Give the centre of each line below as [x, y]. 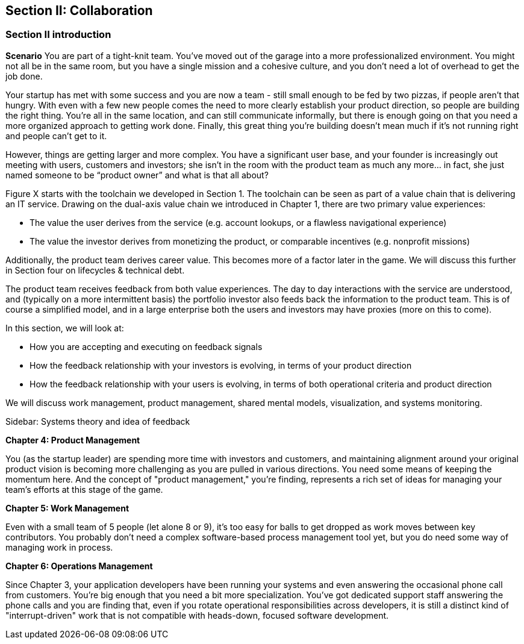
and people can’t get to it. [56, 136]
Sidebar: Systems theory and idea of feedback [98, 421]
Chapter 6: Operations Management [79, 566]
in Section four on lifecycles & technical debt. [95, 270]
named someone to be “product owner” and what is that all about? [137, 175]
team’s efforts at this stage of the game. [84, 489]
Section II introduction [58, 35]
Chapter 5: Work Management [67, 508]
